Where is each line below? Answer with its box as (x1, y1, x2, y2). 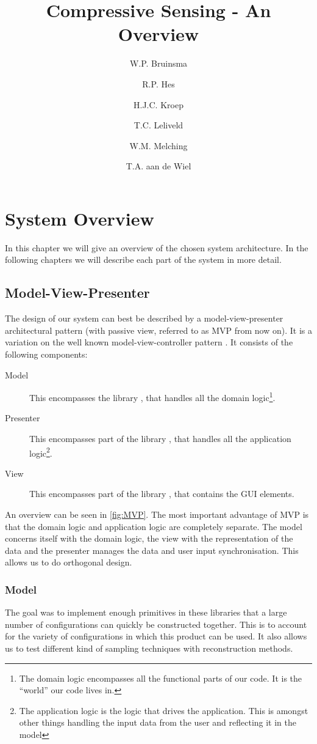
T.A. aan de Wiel (126, 160, 191, 172)
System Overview (5, 205, 154, 230)
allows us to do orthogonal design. (5, 556, 132, 569)
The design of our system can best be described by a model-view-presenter (5, 312, 283, 325)
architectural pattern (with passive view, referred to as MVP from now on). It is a (5, 323, 312, 336)
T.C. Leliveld (134, 119, 183, 131)
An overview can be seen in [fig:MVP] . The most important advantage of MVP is (5, 508, 309, 521)
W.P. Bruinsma (129, 57, 188, 70)
